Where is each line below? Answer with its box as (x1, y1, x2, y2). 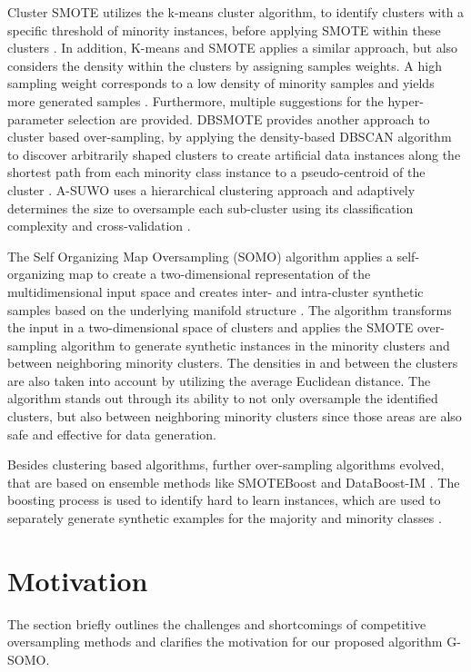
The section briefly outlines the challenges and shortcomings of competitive (7, 614, 426, 633)
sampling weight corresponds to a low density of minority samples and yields (7, 74, 435, 93)
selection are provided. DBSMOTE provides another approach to (67, 109, 430, 128)
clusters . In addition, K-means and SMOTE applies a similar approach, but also (7, 38, 458, 57)
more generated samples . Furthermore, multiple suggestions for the (7, 91, 384, 110)
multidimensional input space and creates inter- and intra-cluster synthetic (7, 282, 424, 301)
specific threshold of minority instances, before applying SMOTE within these (7, 20, 441, 39)
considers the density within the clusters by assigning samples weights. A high (7, 55, 442, 74)
